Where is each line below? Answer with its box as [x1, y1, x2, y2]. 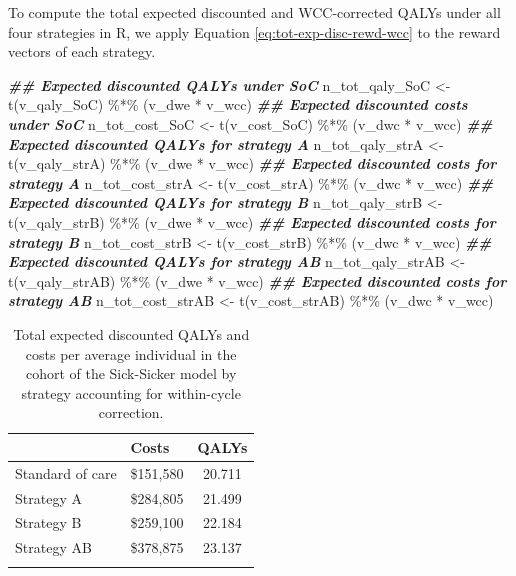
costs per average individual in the [25, 343, 237, 364]
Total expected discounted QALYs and [13, 323, 250, 344]
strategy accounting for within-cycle [21, 382, 241, 403]
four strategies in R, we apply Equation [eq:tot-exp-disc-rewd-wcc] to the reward [8, 21, 501, 42]
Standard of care [15, 462, 117, 483]
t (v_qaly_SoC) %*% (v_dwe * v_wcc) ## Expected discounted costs [8, 94, 468, 115]
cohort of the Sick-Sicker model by [25, 363, 237, 384]
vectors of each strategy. [8, 41, 156, 62]
